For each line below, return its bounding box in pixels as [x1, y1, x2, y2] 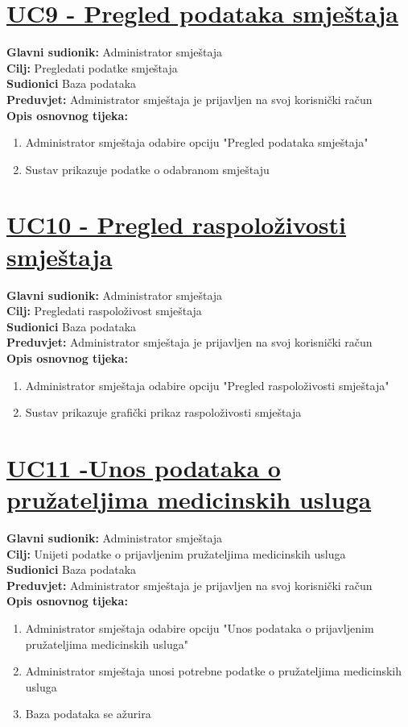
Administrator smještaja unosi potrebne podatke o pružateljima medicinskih [25, 663, 402, 679]
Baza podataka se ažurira [25, 705, 151, 722]
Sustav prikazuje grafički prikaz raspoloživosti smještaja [25, 404, 302, 421]
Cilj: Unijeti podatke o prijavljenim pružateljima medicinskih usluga [6, 545, 346, 562]
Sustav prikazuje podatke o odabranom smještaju [25, 160, 270, 177]
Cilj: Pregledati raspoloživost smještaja [6, 302, 202, 319]
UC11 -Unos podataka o [6, 451, 281, 484]
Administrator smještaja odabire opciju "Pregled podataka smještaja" [25, 134, 369, 151]
